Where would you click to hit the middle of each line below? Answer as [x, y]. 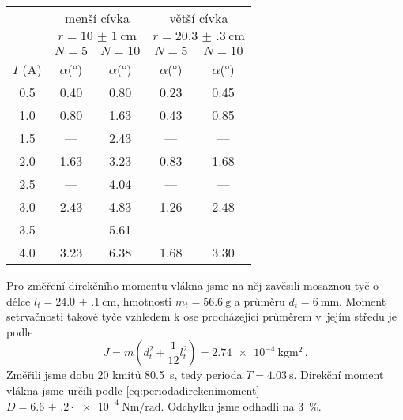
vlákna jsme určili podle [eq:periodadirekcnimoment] [133, 390]
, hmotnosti [144, 300]
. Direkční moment [339, 375]
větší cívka [199, 18]
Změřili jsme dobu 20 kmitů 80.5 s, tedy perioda [124, 375]
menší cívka [97, 18]
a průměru [260, 300]
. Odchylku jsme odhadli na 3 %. [241, 405]
